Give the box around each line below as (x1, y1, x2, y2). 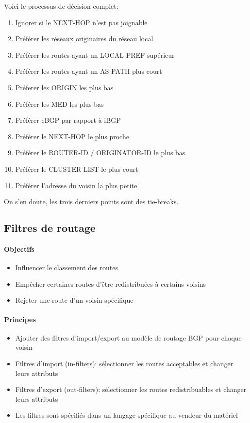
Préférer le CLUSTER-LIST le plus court (15, 163, 138, 174)
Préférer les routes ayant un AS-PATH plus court (15, 66, 162, 76)
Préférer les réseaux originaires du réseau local (15, 33, 153, 44)
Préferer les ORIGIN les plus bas (15, 82, 114, 92)
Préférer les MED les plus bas (15, 98, 104, 109)
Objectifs (4, 244, 34, 254)
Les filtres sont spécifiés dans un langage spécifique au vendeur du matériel (15, 410, 238, 420)
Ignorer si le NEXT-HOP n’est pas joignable (15, 17, 148, 27)
